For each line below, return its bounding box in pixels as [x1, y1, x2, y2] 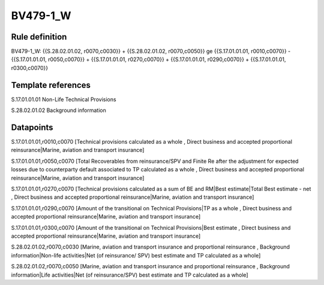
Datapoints [11, 122, 53, 132]
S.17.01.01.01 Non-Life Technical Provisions [11, 96, 116, 103]
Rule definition [11, 32, 67, 42]
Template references [11, 80, 91, 90]
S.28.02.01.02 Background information [11, 107, 106, 114]
